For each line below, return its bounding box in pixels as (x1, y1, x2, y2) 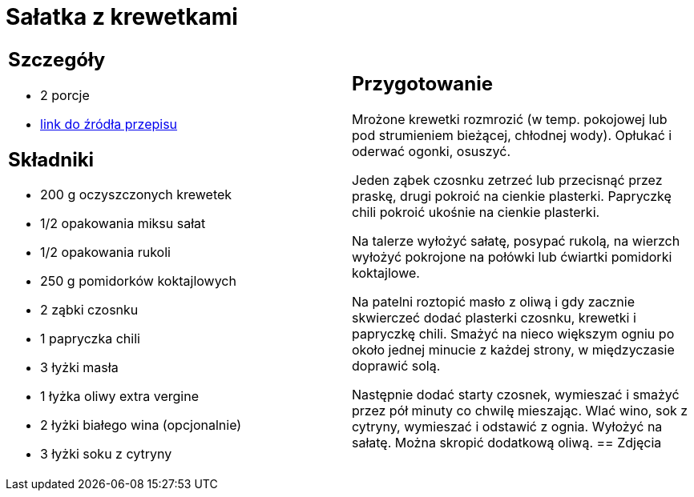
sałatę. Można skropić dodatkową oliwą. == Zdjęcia (352, 435, 662, 451)
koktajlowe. (352, 265, 420, 282)
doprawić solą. (352, 358, 441, 375)
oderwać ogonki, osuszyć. (352, 143, 511, 160)
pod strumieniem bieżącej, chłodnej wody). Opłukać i (352, 127, 672, 144)
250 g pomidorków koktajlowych (40, 273, 236, 290)
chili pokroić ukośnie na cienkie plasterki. (352, 204, 600, 221)
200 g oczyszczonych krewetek (40, 186, 232, 203)
